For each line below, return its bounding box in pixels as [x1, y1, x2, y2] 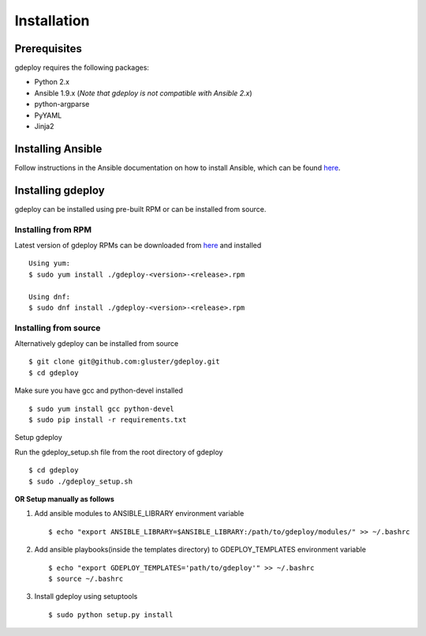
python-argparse [34, 100, 90, 109]
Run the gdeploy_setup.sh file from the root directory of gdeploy [14, 447, 223, 457]
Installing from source [14, 322, 101, 333]
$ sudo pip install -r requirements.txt [28, 416, 187, 424]
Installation [14, 12, 90, 29]
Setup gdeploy [14, 433, 62, 442]
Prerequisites [14, 42, 82, 55]
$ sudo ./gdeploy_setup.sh [28, 476, 133, 486]
